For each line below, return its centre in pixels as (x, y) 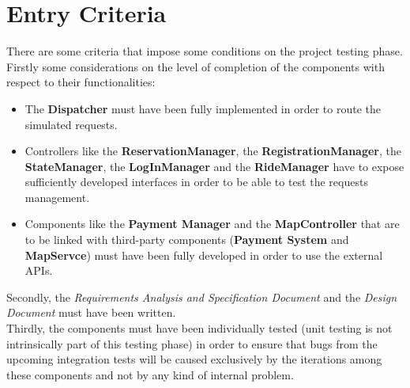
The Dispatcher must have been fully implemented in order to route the (203, 108)
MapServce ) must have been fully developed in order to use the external (204, 255)
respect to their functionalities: (81, 82)
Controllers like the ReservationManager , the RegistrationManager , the (213, 151)
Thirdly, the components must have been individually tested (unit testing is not (199, 328)
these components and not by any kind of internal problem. (150, 374)
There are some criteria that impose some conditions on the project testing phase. (205, 51)
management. (57, 197)
